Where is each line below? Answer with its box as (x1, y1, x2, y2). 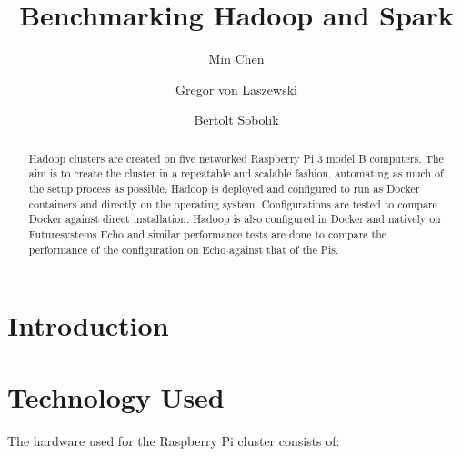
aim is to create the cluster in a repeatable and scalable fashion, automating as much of (28, 166, 444, 181)
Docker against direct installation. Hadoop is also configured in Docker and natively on (28, 211, 441, 227)
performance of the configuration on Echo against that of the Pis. (28, 241, 339, 257)
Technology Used (7, 378, 225, 415)
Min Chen (208, 49, 265, 68)
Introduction (7, 307, 169, 344)
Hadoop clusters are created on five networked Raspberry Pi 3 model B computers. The (28, 150, 444, 166)
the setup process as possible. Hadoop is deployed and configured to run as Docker (28, 181, 420, 197)
